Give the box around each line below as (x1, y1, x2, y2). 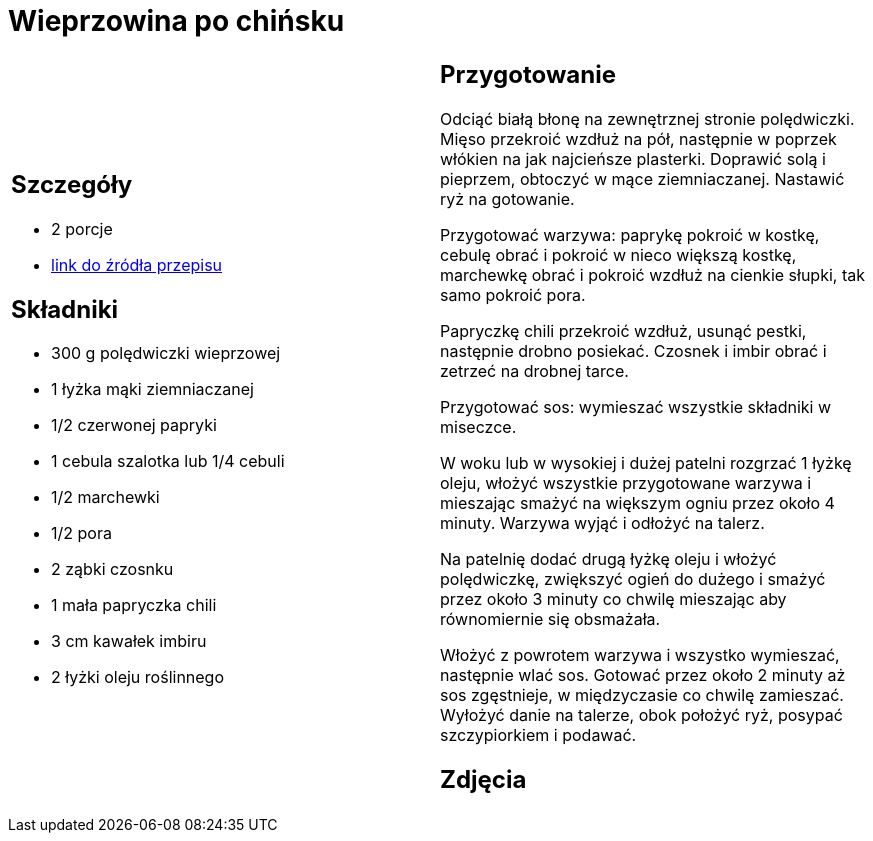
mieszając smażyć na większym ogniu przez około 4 (440, 492, 835, 513)
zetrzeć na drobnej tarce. (440, 360, 629, 381)
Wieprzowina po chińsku (8, 4, 345, 38)
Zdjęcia (440, 764, 527, 794)
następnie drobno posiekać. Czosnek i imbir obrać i (440, 340, 827, 361)
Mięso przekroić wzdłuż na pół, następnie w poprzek (440, 128, 837, 149)
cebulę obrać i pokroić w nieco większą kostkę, (440, 244, 797, 265)
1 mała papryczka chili (51, 595, 217, 616)
